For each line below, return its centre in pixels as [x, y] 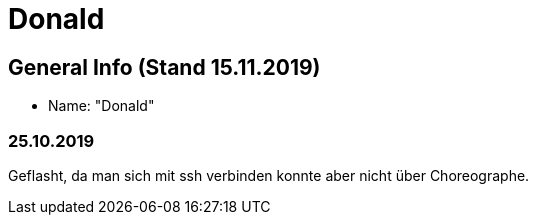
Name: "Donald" [101, 106]
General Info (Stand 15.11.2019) [164, 67]
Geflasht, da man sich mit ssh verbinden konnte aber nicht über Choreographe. [269, 175]
